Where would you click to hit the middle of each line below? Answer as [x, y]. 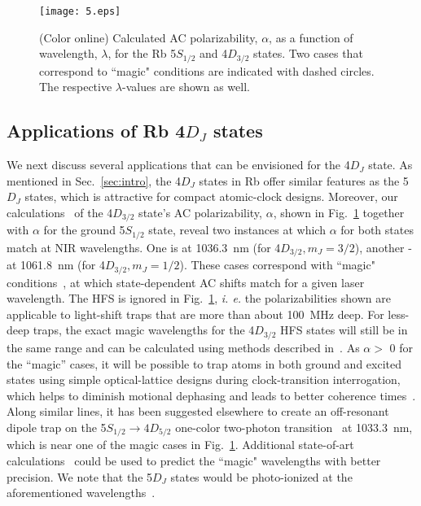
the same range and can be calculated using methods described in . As [183, 347]
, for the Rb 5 [142, 53]
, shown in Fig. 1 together [339, 212]
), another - [383, 247]
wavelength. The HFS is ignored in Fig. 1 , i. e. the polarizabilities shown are [199, 298]
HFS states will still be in [344, 330]
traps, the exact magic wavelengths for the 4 [144, 330]
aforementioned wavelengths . [81, 493]
